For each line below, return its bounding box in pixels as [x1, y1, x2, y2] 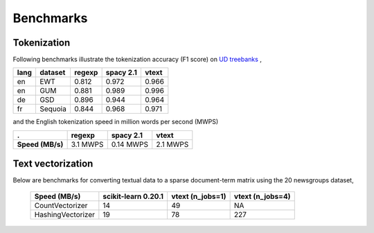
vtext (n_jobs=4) [233, 191, 291, 201]
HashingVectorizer [34, 209, 96, 219]
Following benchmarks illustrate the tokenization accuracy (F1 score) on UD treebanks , [12, 55, 262, 64]
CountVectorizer [34, 200, 88, 210]
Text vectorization [12, 158, 93, 170]
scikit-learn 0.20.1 [103, 191, 164, 201]
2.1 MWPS [156, 139, 189, 149]
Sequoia [39, 104, 67, 114]
